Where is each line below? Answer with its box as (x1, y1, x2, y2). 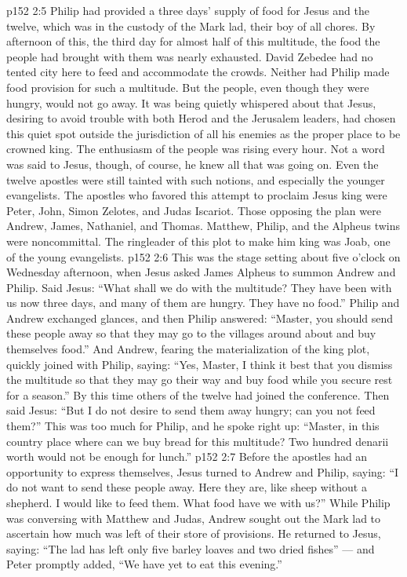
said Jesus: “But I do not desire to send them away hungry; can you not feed (6, 402, 376, 418)
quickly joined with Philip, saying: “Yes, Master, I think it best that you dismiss (6, 356, 393, 372)
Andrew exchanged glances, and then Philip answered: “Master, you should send (6, 309, 394, 326)
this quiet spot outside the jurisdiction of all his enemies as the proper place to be (6, 125, 401, 141)
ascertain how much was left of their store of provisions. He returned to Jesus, (6, 525, 381, 542)
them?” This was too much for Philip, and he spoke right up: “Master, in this (6, 418, 380, 434)
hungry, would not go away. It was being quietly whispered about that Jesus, (6, 94, 376, 111)
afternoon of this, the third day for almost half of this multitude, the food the (6, 33, 380, 49)
